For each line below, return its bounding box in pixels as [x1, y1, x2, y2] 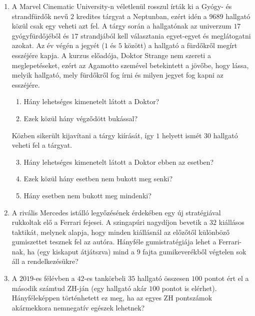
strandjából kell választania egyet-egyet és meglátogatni [80, 30, 251, 41]
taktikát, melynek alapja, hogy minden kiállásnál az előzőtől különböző [11, 226, 230, 237]
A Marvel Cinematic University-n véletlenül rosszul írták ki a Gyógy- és [11, 1, 232, 11]
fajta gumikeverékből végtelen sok [142, 246, 246, 256]
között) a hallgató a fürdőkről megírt [124, 40, 237, 51]
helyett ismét [161, 130, 202, 140]
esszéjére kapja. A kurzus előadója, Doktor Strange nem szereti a [11, 50, 211, 60]
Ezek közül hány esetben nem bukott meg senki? [23, 173, 173, 184]
